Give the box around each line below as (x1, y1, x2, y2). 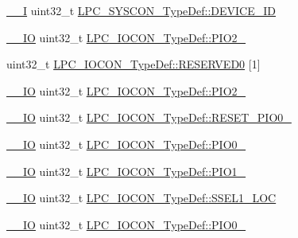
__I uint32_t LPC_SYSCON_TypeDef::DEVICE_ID (6, 2, 276, 18)
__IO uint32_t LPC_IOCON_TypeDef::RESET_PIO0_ (6, 109, 292, 126)
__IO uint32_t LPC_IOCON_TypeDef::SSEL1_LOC (6, 189, 277, 206)
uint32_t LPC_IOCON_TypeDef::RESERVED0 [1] (6, 56, 261, 72)
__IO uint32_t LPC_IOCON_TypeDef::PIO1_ (6, 162, 246, 179)
